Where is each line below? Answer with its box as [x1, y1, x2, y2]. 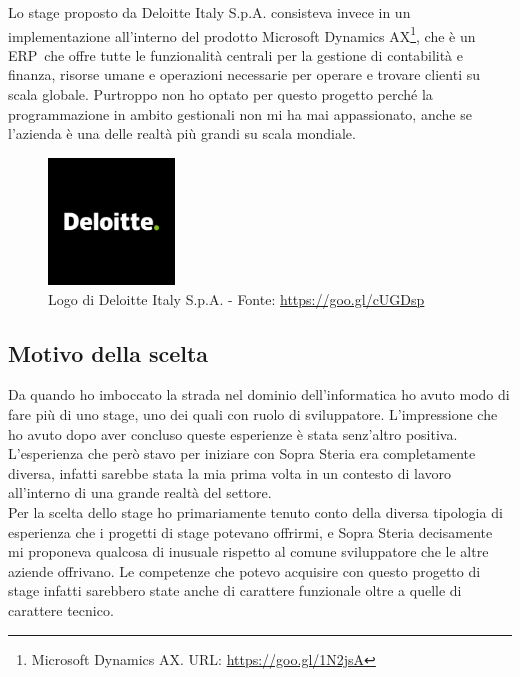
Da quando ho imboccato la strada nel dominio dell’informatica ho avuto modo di [8, 384, 510, 405]
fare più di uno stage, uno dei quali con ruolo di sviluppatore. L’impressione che [8, 403, 498, 424]
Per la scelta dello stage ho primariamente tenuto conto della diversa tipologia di [8, 501, 503, 522]
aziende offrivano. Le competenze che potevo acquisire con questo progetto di [8, 560, 481, 581]
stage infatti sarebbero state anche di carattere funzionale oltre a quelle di [8, 580, 462, 601]
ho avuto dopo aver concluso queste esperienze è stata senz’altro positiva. [8, 423, 458, 444]
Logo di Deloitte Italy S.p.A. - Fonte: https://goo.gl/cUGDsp [48, 288, 425, 309]
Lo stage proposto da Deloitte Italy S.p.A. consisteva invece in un [8, 2, 411, 22]
